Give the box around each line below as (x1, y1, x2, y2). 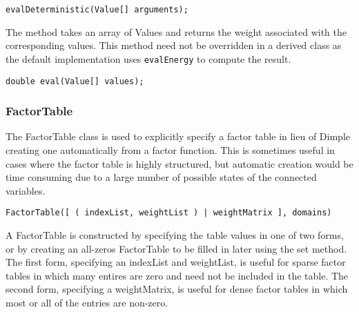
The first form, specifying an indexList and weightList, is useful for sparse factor (6, 255, 346, 269)
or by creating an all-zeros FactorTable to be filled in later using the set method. (6, 241, 347, 255)
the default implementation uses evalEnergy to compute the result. (6, 51, 291, 66)
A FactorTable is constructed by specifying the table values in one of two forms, (6, 228, 344, 242)
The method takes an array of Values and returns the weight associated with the (6, 24, 347, 39)
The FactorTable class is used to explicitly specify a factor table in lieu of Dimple (6, 129, 350, 144)
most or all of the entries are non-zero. (6, 295, 168, 309)
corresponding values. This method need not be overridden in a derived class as (6, 38, 342, 52)
